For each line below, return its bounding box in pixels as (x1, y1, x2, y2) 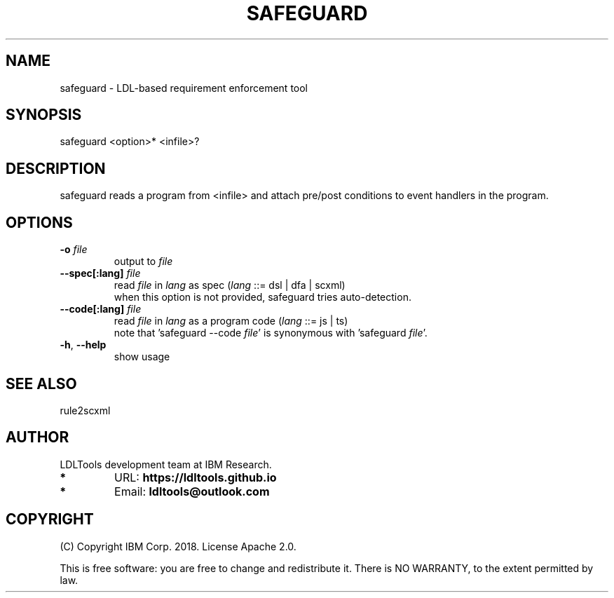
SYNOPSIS (6, 106, 82, 124)
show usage (114, 351, 170, 363)
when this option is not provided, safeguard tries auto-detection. (114, 291, 411, 304)
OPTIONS (6, 213, 73, 231)
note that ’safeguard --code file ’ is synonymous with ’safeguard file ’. (114, 327, 428, 339)
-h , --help (60, 339, 107, 351)
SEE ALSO (6, 374, 77, 393)
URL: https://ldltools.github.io (114, 470, 277, 484)
